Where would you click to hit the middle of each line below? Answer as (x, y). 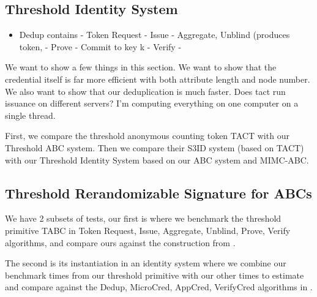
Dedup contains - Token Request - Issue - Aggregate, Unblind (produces (155, 35)
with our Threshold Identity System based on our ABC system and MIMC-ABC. (157, 160)
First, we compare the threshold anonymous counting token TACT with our (147, 136)
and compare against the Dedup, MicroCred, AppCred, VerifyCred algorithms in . (159, 287)
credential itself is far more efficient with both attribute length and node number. (158, 79)
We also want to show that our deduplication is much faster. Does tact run (145, 91)
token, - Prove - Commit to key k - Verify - (100, 46)
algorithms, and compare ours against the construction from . (120, 242)
